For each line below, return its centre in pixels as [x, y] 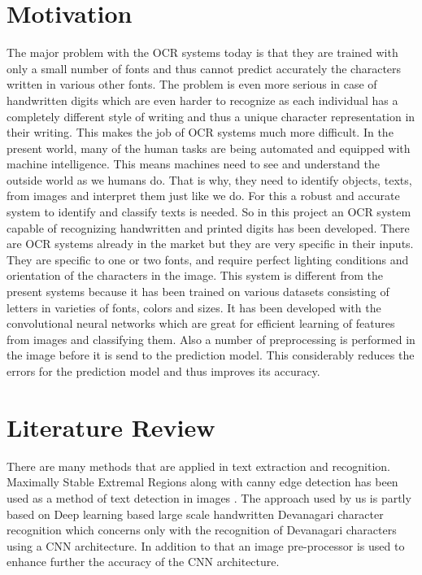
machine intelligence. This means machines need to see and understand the [193, 164]
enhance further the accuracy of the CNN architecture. [143, 562]
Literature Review [111, 427]
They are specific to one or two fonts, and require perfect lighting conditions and [208, 259]
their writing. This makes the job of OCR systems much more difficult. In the [200, 132]
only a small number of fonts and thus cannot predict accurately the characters [204, 68]
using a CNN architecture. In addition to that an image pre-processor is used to [206, 545]
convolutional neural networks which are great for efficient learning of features [201, 323]
